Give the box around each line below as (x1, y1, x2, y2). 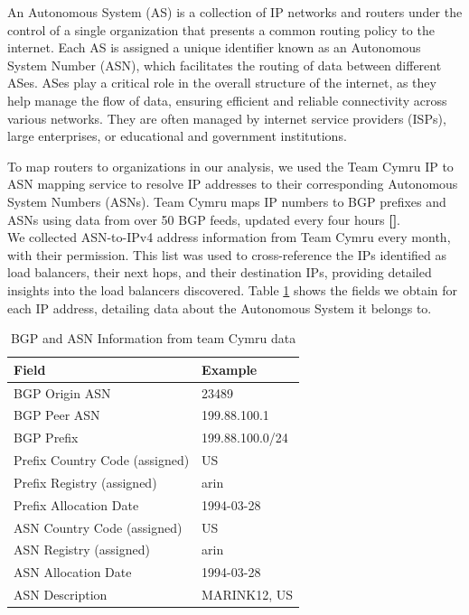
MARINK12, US (202, 585, 294, 604)
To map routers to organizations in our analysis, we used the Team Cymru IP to (7, 156, 454, 175)
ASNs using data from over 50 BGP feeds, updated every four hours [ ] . (7, 210, 401, 228)
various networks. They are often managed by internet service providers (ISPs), (7, 108, 446, 127)
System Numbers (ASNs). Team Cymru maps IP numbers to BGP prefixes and (7, 191, 446, 210)
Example (202, 359, 258, 378)
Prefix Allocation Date (14, 495, 139, 514)
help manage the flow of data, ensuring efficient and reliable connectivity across (7, 90, 447, 109)
